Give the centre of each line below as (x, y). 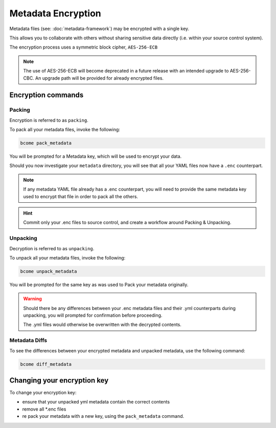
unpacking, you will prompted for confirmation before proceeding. (93, 315)
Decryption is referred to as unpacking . (52, 248)
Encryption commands (47, 95)
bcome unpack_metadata (49, 271)
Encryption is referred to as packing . (49, 120)
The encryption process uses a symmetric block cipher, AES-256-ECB (84, 47)
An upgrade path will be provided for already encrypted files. (99, 78)
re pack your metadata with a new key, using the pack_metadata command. (103, 416)
